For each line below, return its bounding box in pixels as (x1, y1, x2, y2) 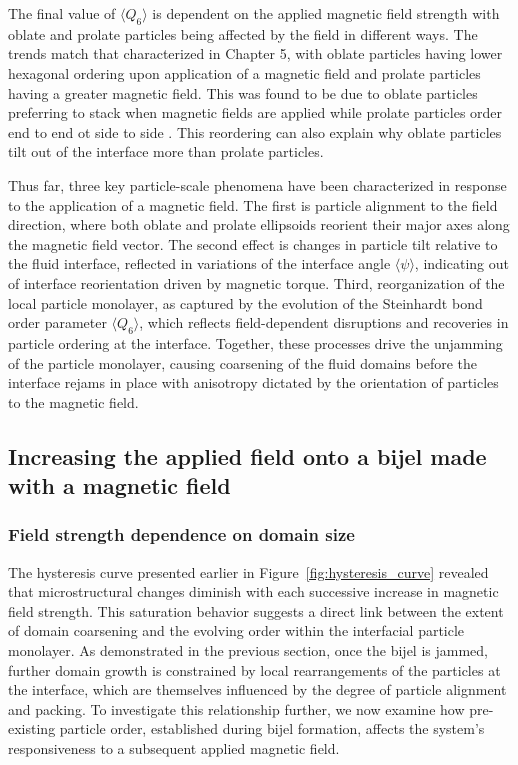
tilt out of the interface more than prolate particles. (8, 141, 324, 162)
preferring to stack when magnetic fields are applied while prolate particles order (8, 102, 503, 123)
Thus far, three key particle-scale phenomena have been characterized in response (8, 174, 507, 195)
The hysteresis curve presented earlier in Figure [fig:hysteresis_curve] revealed (8, 561, 489, 582)
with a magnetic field (8, 470, 231, 501)
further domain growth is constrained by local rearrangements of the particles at (8, 659, 501, 680)
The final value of (8, 3, 116, 23)
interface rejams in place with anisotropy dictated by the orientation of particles (8, 372, 499, 393)
